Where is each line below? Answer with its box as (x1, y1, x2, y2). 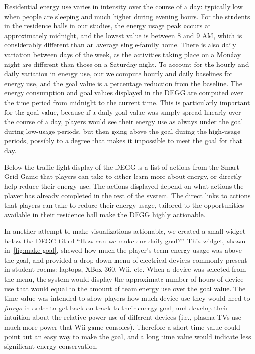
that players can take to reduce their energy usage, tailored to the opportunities (4, 199, 244, 210)
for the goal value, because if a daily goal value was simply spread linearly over (4, 107, 241, 117)
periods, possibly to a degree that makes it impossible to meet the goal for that (4, 135, 242, 146)
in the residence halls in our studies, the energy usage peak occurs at (4, 21, 211, 31)
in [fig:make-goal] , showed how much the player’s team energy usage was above (4, 245, 242, 255)
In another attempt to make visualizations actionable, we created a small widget (4, 226, 246, 236)
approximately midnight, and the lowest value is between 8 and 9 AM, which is (4, 30, 242, 40)
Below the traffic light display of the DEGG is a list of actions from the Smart (4, 161, 239, 172)
